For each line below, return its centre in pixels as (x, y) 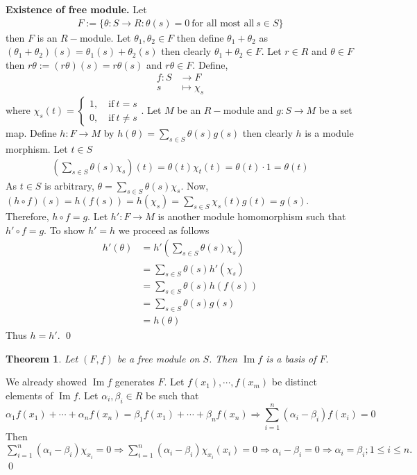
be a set (335, 110)
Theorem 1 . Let (42, 358)
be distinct (294, 382)
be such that (172, 395)
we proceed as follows (164, 230)
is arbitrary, (69, 185)
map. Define (31, 133)
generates (135, 382)
